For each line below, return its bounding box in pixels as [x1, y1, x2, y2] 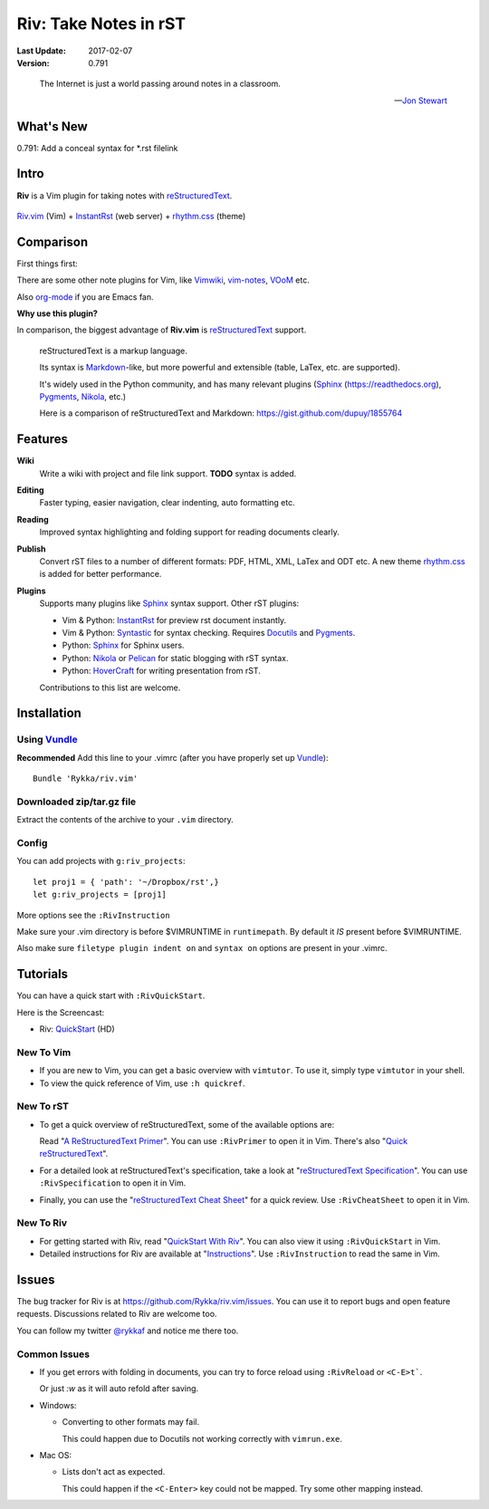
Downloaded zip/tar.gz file [16, 795, 137, 808]
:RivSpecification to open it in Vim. [39, 1177, 187, 1188]
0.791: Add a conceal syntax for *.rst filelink [16, 142, 178, 153]
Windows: [39, 1399, 77, 1410]
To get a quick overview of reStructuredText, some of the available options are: [39, 1119, 335, 1129]
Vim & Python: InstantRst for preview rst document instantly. [62, 614, 287, 625]
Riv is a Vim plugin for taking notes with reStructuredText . [16, 190, 233, 201]
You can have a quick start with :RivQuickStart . [16, 990, 206, 1001]
